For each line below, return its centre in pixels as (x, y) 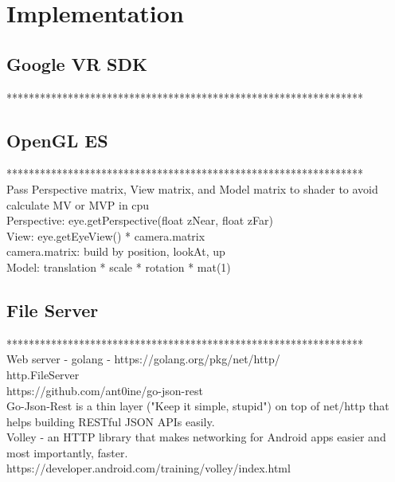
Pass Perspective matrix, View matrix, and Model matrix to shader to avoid (192, 188)
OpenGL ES (57, 140)
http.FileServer (43, 374)
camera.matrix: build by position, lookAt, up (116, 251)
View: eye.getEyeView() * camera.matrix (106, 235)
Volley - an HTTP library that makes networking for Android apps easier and (196, 437)
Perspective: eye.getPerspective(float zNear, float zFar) (140, 220)
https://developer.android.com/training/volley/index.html (149, 468)
